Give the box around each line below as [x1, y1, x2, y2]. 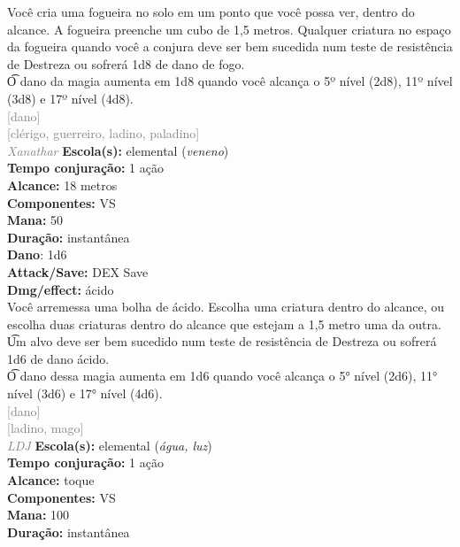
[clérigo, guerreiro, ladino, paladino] [7, 124, 200, 143]
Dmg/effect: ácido [7, 280, 114, 298]
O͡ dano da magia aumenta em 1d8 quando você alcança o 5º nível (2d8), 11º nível [7, 72, 453, 90]
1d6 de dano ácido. [7, 349, 110, 367]
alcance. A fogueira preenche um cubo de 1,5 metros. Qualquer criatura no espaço [7, 19, 451, 38]
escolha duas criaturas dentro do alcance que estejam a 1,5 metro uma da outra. [7, 314, 441, 333]
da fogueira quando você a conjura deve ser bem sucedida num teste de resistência [7, 37, 453, 56]
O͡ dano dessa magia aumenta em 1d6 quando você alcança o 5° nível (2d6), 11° [7, 366, 438, 385]
